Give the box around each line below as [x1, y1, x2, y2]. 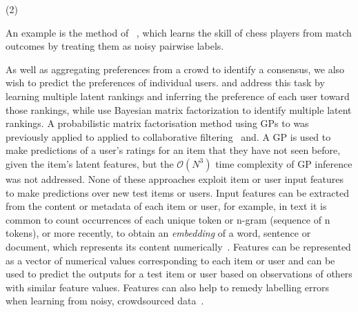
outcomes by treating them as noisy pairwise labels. [6, 39, 224, 53]
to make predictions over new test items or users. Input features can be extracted [6, 185, 350, 199]
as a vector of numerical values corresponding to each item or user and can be [6, 253, 335, 267]
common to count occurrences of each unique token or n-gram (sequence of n [6, 212, 330, 226]
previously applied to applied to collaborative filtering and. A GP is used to [6, 129, 331, 144]
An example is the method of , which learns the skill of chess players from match [6, 25, 352, 39]
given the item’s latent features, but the [6, 156, 174, 170]
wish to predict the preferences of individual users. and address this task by [6, 75, 325, 90]
